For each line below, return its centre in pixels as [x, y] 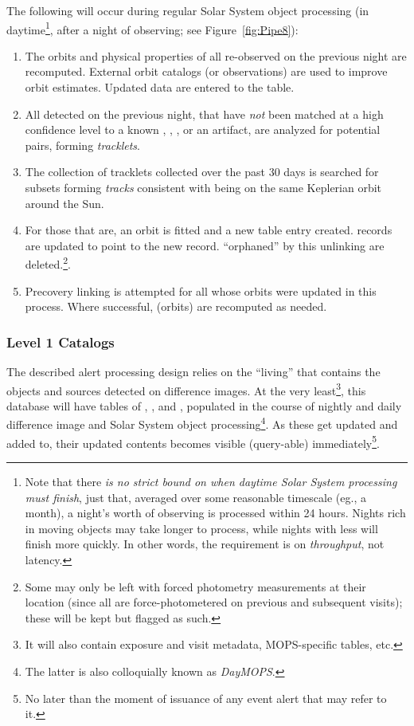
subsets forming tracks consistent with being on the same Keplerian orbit [203, 187]
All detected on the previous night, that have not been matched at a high [204, 114]
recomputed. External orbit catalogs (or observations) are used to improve [206, 71]
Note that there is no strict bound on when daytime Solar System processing [211, 481]
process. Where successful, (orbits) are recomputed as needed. [176, 306]
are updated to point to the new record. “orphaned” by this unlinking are [205, 245]
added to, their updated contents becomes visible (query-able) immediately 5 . [193, 441]
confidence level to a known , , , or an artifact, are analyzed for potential [203, 130]
